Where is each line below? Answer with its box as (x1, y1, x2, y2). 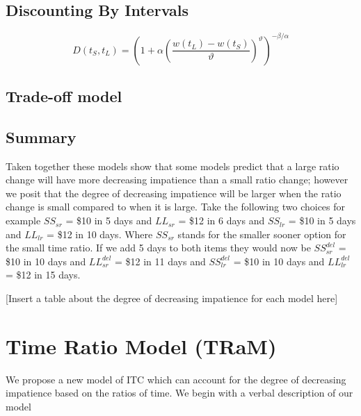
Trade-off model (6, 85, 122, 107)
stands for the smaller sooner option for (177, 226, 346, 241)
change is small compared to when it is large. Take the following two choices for (6, 199, 346, 214)
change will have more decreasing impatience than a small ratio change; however (6, 172, 348, 187)
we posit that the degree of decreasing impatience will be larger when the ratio (6, 185, 342, 200)
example (6, 213, 41, 228)
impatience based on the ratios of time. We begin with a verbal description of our (6, 385, 353, 400)
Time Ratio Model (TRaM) (6, 331, 277, 360)
